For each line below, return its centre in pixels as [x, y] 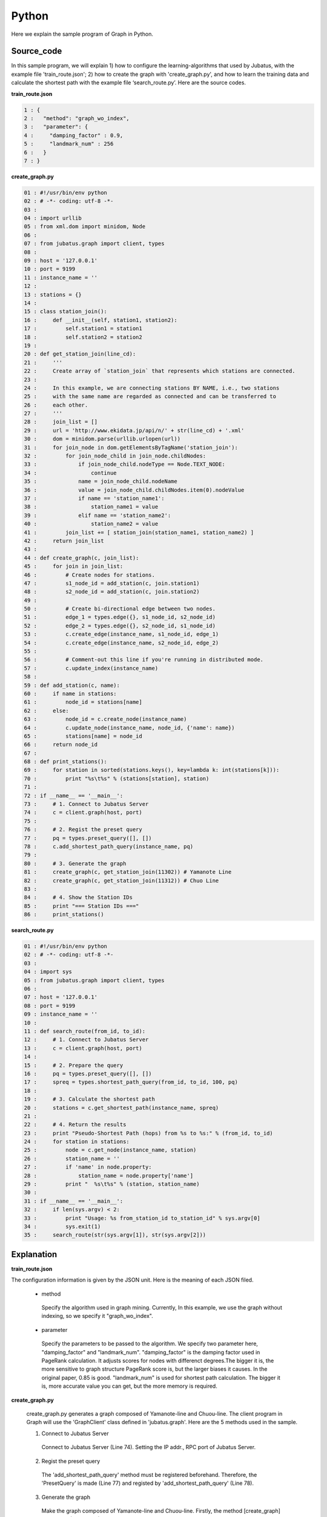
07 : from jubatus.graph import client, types [94, 244]
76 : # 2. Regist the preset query [83, 829]
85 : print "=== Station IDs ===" [81, 906]
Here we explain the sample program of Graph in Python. [82, 34]
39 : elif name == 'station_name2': [97, 515]
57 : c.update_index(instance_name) [91, 668]
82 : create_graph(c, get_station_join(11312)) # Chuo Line [121, 880]
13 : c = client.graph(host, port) [83, 1048]
